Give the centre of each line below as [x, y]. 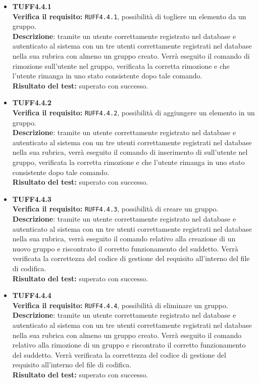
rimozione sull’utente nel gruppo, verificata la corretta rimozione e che [121, 66]
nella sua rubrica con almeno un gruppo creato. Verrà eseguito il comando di [131, 56]
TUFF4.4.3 [32, 199]
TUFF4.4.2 [32, 102]
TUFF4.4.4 [32, 295]
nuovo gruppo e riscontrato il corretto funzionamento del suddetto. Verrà [125, 248]
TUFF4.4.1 [32, 6]
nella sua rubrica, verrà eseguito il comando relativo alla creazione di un [124, 239]
